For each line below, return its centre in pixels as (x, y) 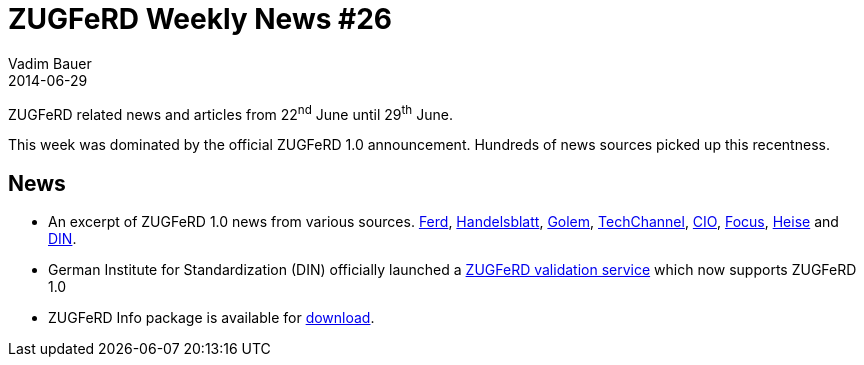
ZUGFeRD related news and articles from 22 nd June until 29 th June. (230, 112)
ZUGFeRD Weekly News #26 (200, 19)
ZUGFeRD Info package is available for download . (211, 318)
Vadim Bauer (50, 63)
